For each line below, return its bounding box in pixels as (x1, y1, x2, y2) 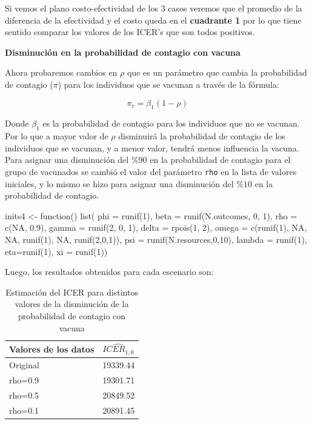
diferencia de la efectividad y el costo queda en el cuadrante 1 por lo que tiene (5, 13, 302, 26)
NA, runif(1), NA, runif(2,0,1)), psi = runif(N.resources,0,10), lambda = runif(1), (5, 233, 307, 245)
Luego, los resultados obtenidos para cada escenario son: (5, 265, 214, 278)
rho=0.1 (9, 403, 39, 416)
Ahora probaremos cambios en (5, 66, 118, 79)
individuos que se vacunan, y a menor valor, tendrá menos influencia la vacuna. (5, 141, 299, 154)
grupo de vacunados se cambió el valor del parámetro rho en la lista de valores (5, 165, 297, 177)
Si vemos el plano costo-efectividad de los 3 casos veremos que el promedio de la (5, 2, 302, 14)
